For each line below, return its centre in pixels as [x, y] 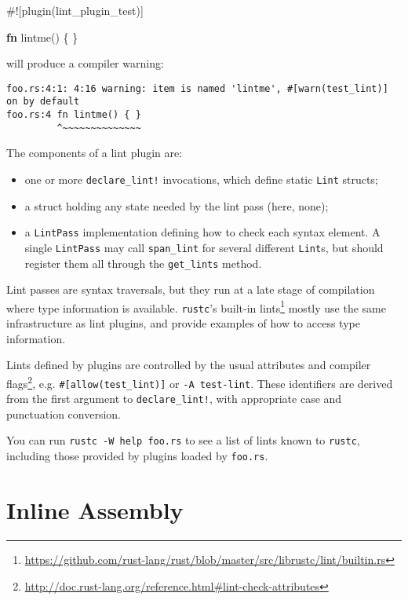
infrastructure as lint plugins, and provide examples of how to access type [183, 323]
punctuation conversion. [64, 413]
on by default [43, 102]
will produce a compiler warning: [85, 63]
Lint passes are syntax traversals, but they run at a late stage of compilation [191, 289]
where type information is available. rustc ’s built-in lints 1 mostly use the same [196, 306]
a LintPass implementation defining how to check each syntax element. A [202, 232]
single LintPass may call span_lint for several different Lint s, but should [204, 247]
